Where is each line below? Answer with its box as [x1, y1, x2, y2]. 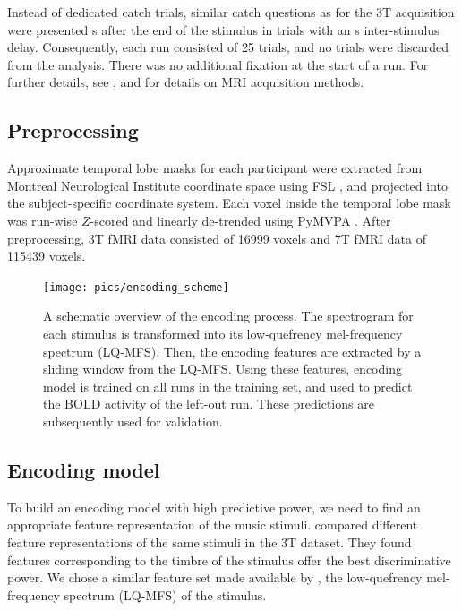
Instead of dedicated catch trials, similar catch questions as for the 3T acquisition [7, 3, 455, 21]
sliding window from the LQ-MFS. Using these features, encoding [43, 359, 402, 378]
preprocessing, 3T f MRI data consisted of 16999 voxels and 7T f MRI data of [7, 228, 426, 247]
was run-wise [7, 211, 78, 229]
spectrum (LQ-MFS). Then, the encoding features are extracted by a [43, 341, 422, 360]
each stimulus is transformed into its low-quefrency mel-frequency [43, 323, 403, 342]
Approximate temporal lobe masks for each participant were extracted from [7, 159, 423, 177]
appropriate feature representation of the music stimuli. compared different [7, 515, 418, 534]
